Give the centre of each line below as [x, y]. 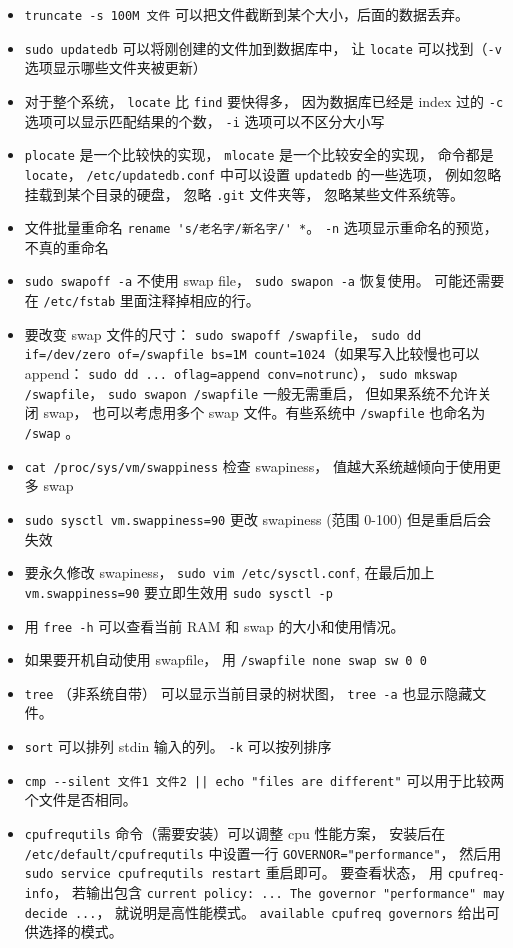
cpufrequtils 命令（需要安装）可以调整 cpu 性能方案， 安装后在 [235, 832]
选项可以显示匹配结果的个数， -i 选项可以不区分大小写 [204, 120]
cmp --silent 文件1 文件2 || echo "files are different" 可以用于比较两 [264, 779]
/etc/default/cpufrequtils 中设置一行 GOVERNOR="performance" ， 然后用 [263, 852]
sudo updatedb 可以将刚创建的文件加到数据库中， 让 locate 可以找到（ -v [263, 47]
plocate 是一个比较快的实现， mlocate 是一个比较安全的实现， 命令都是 [259, 154]
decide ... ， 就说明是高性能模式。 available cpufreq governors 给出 [255, 911]
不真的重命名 [66, 246]
